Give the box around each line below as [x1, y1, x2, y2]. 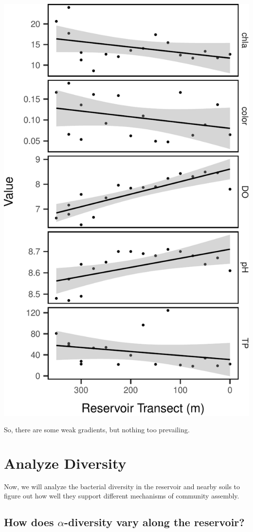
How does [4, 514, 54, 530]
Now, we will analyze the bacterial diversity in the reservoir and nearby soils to [4, 481, 240, 491]
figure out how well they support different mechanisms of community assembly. [4, 491, 239, 501]
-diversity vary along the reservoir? [64, 514, 245, 530]
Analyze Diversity [4, 453, 126, 473]
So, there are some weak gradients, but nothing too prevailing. [4, 425, 190, 435]
